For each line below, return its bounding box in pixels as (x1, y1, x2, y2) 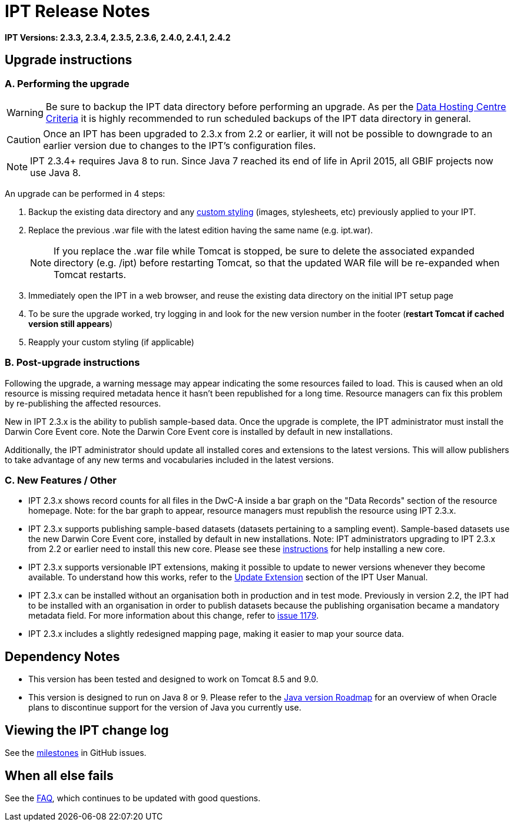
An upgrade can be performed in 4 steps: (5, 188, 165, 199)
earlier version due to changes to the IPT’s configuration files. (43, 139, 316, 151)
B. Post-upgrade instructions (5, 356, 140, 369)
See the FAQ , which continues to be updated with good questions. (5, 793, 261, 803)
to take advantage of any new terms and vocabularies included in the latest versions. (5, 454, 334, 465)
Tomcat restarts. (54, 268, 126, 280)
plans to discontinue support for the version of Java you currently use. (28, 702, 301, 713)
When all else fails (5, 768, 114, 783)
